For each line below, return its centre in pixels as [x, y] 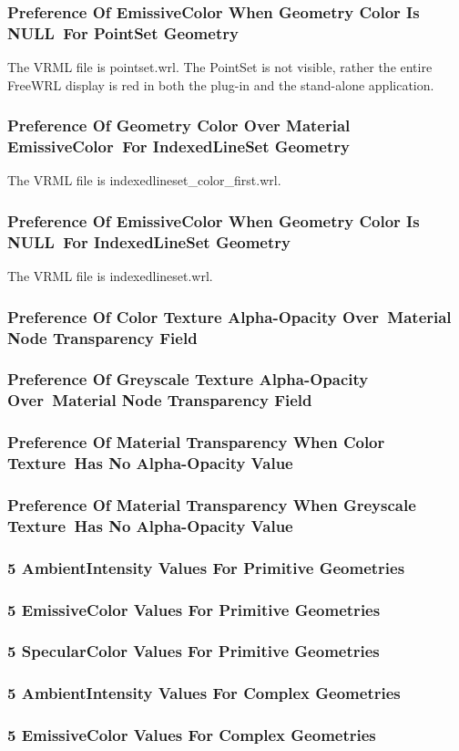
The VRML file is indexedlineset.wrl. [110, 276]
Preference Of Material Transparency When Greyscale [212, 505]
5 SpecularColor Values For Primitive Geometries [194, 651]
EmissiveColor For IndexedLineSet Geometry [178, 146]
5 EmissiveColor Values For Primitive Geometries [194, 609]
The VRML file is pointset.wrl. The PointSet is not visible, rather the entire [220, 67]
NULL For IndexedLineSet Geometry [149, 241]
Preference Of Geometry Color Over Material [179, 125]
